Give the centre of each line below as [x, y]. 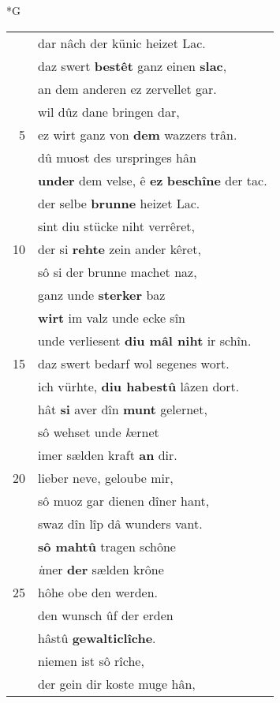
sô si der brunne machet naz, [118, 271]
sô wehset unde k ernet [99, 432]
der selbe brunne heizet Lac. [119, 203]
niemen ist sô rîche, [91, 660]
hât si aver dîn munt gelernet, [123, 409]
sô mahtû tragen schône [107, 546]
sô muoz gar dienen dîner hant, [124, 500]
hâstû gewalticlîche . [97, 638]
